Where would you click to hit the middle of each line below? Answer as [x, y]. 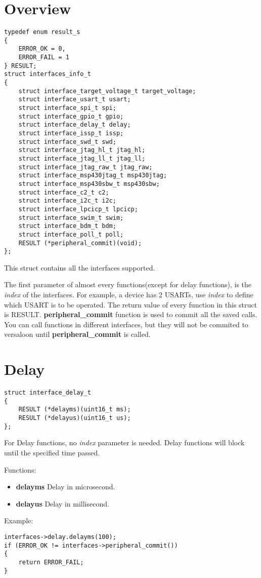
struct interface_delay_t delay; [75, 125]
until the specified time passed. [52, 452]
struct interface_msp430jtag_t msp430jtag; [93, 176]
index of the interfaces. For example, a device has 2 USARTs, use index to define [129, 295]
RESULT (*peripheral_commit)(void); [80, 243]
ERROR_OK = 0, [42, 49]
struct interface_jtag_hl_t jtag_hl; [82, 150]
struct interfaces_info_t [48, 74]
